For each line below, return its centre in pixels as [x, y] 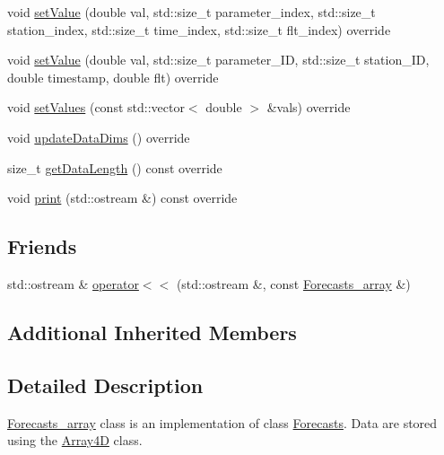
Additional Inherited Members [152, 332]
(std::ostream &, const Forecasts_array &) [293, 283]
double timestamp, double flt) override [113, 77]
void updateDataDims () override [99, 137]
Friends [42, 246]
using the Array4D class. [75, 440]
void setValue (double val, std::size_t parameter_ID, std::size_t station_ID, [218, 60]
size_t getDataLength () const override [115, 167]
